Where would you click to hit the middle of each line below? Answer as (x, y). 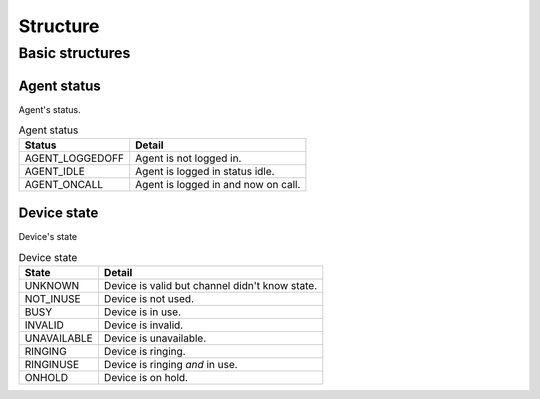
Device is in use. (142, 312)
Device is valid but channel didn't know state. (210, 285)
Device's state (48, 236)
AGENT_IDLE (54, 172)
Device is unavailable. (155, 338)
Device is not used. (149, 298)
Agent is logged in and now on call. (218, 185)
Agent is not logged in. (188, 158)
